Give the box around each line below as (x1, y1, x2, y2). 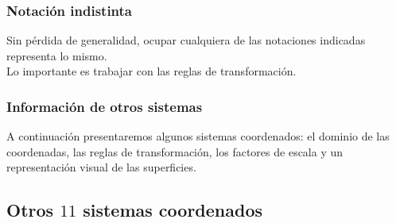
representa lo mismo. (6, 47, 107, 63)
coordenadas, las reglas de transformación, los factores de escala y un (6, 143, 344, 160)
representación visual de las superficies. (6, 159, 196, 175)
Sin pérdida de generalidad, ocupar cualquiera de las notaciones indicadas (6, 32, 366, 48)
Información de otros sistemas (6, 96, 203, 116)
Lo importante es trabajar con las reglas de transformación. (6, 63, 297, 79)
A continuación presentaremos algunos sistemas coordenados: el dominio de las (6, 128, 390, 144)
